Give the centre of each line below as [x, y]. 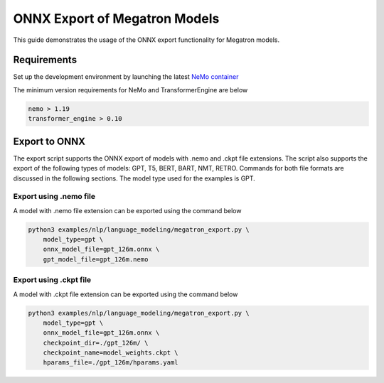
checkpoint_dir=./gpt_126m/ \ [96, 342]
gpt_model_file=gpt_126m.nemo [96, 259]
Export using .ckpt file [52, 280]
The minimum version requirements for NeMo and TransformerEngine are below [130, 90]
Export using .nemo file [54, 197]
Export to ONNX [49, 141]
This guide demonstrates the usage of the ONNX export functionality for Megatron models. [146, 40]
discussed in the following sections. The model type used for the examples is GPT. [134, 178]
